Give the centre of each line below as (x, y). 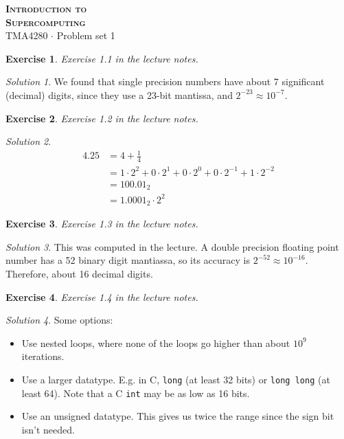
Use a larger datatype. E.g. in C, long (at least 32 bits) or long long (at (176, 379)
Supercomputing (46, 22)
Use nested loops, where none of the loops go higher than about (156, 342)
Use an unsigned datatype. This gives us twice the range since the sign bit (178, 416)
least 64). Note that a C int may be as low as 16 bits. (136, 393)
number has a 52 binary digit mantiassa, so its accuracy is (128, 260)
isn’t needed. (48, 429)
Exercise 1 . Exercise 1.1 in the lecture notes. (102, 58)
